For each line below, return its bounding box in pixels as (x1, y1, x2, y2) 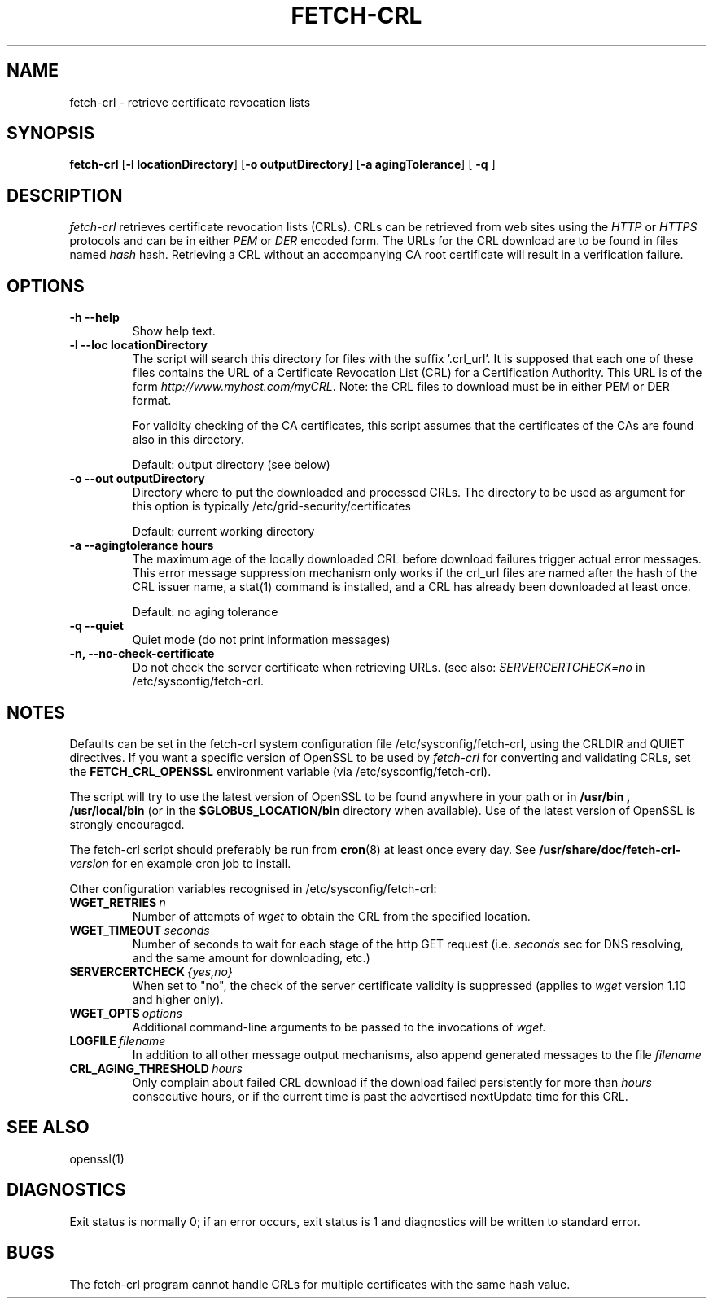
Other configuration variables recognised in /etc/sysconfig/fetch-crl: (69, 881, 437, 896)
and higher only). (132, 992, 224, 1006)
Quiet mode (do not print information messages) (132, 633, 391, 647)
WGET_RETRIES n (69, 895, 166, 909)
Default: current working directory (132, 524, 315, 539)
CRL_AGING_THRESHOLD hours (69, 1061, 243, 1075)
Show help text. (132, 324, 216, 339)
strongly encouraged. (69, 817, 185, 831)
